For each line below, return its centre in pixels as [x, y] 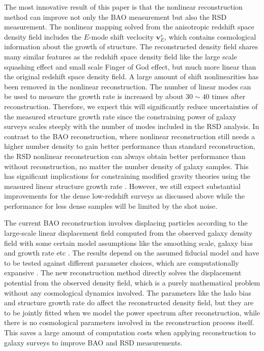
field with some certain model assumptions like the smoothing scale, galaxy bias [128, 243]
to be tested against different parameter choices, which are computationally [122, 262]
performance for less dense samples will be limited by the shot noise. [111, 205]
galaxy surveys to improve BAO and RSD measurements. [93, 342]
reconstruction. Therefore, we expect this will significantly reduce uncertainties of [131, 106]
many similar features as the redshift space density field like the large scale [121, 56]
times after [229, 96]
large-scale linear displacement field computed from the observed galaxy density [128, 233]
